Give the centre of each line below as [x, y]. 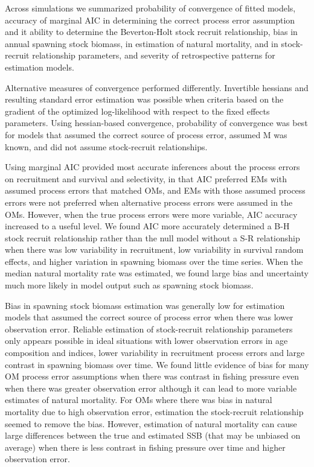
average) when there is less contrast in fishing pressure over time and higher [145, 447]
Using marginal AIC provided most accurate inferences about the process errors [152, 167]
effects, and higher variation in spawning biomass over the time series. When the [154, 261]
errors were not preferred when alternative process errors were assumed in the [149, 202]
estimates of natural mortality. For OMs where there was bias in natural [139, 400]
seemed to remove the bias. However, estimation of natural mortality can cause [151, 423]
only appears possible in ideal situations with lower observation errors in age [146, 341]
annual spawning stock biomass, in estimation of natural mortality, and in [142, 43]
